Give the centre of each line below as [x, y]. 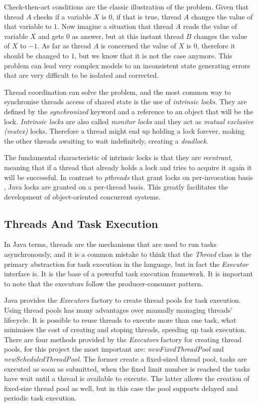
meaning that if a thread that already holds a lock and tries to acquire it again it [128, 167]
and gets [51, 36]
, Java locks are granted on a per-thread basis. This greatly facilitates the [116, 187]
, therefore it [216, 46]
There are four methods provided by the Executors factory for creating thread [123, 339]
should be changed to [36, 55]
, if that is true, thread [147, 16]
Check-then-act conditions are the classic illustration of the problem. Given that [126, 6]
